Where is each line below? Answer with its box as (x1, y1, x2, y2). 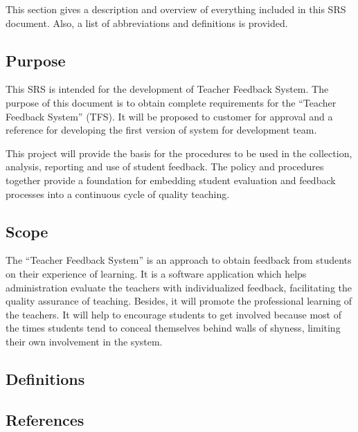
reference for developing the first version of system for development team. (6, 123, 317, 137)
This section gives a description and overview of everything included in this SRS (6, 2, 346, 16)
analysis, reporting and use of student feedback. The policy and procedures (6, 159, 324, 174)
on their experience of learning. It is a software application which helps (6, 266, 307, 280)
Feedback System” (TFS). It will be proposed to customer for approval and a (6, 109, 333, 123)
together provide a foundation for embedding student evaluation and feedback (6, 172, 336, 187)
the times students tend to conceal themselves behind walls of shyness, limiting (6, 321, 341, 335)
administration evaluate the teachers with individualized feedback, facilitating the (6, 280, 352, 294)
